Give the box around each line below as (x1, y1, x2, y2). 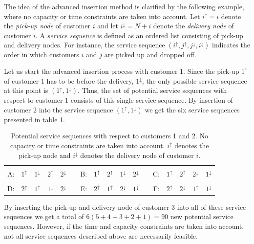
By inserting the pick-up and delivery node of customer (4, 201, 169, 212)
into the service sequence (39, 104, 113, 114)
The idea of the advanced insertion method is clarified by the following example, (4, 1, 244, 11)
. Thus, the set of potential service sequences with (78, 85, 227, 95)
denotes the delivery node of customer (80, 150, 194, 160)
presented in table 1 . (4, 114, 65, 124)
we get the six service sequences (145, 104, 240, 114)
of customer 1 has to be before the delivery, (4, 75, 134, 86)
